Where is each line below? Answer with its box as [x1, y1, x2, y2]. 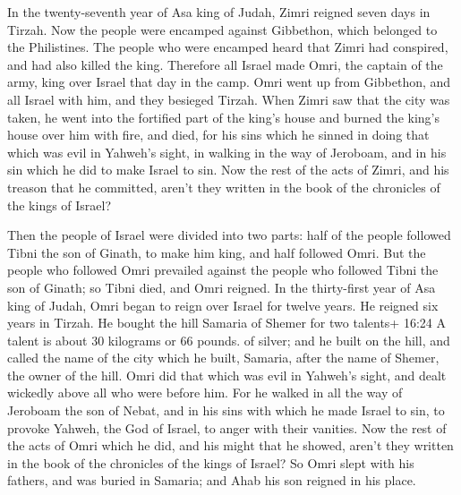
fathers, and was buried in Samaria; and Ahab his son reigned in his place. [7, 471, 416, 490]
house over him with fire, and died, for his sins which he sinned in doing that [7, 125, 430, 144]
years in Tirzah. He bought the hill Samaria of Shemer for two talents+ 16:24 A [7, 313, 446, 332]
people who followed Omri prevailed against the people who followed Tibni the [7, 260, 439, 279]
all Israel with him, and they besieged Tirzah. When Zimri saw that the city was [7, 90, 450, 108]
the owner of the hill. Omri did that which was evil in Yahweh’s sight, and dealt [7, 365, 447, 384]
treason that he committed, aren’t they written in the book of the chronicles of [7, 177, 440, 196]
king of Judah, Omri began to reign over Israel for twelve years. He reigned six [7, 295, 439, 314]
